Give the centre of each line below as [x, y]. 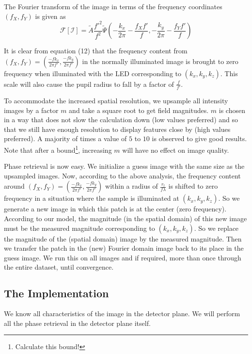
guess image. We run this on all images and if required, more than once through [123, 257]
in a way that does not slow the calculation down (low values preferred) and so [121, 120]
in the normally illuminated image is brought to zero [160, 61]
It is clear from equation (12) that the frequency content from [96, 51]
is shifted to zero [193, 186]
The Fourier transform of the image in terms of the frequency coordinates [113, 6]
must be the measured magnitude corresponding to [79, 228]
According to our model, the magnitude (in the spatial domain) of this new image [126, 218]
